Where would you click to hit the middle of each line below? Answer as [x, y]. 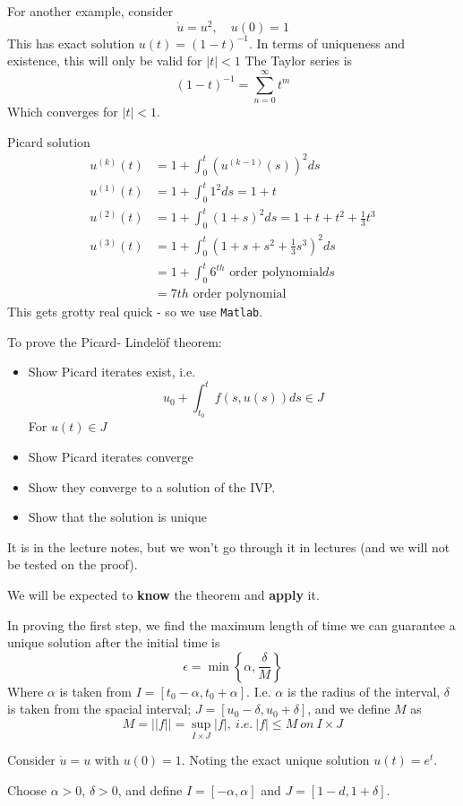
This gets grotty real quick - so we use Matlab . [135, 311]
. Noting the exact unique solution [275, 760]
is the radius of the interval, [364, 691]
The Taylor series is [299, 61]
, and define [150, 789]
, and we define [349, 709]
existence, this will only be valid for [105, 61]
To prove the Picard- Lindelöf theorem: [115, 341]
